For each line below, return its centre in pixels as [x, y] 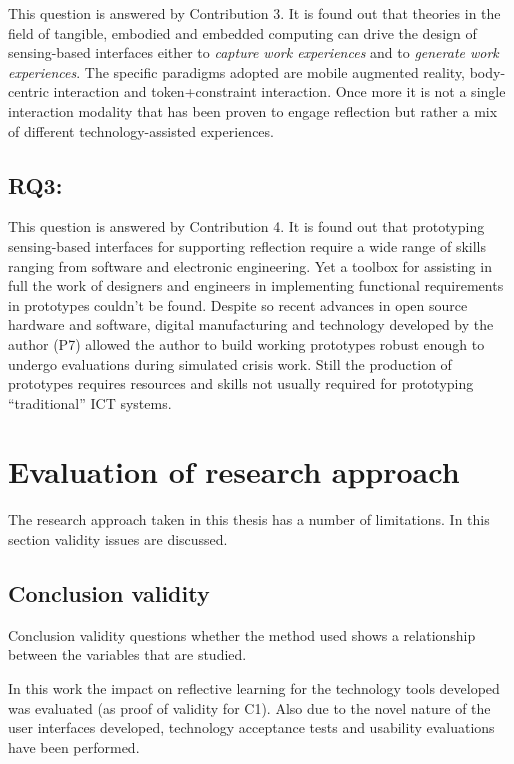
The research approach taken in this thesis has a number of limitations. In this [249, 519]
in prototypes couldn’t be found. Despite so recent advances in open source [238, 304]
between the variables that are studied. [127, 654]
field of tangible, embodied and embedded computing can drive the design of [242, 32]
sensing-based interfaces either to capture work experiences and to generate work [253, 52]
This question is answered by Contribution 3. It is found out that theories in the [254, 13]
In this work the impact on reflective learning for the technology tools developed [254, 688]
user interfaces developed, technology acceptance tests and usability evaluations [251, 727]
